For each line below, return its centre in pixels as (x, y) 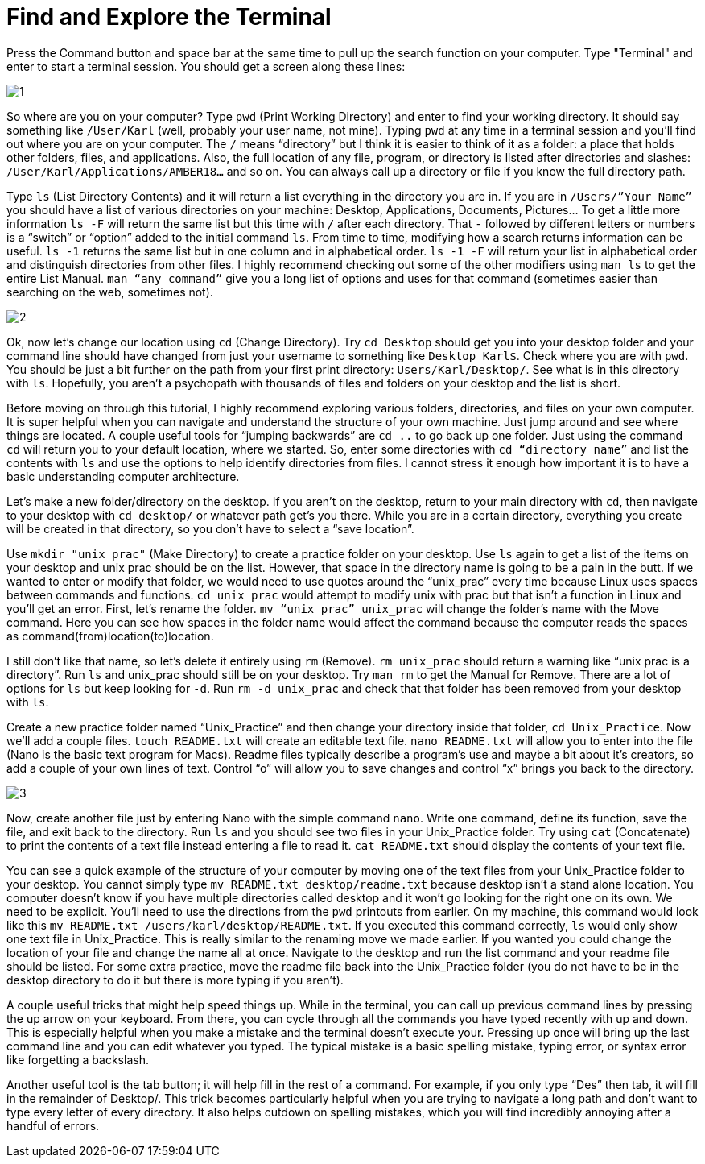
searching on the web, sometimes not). (110, 292)
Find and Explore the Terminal (169, 17)
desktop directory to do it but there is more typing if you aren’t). (175, 980)
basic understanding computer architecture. (123, 476)
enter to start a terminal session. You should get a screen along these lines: (206, 66)
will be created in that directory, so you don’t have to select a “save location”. (210, 528)
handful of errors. (53, 1125)
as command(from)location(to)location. (110, 636)
